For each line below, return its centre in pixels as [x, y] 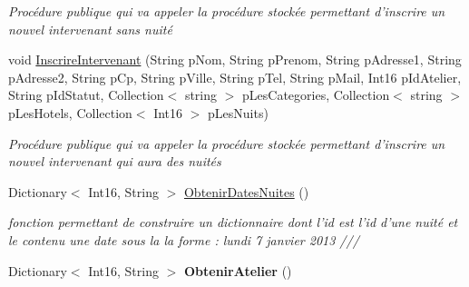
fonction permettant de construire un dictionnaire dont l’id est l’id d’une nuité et [233, 222]
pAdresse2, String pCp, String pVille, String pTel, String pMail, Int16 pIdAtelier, [235, 77]
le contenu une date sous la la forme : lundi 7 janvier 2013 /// [184, 239]
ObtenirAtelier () [238, 270]
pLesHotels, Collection [70, 112]
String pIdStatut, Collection [86, 95]
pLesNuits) [238, 112]
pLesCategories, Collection [316, 95]
